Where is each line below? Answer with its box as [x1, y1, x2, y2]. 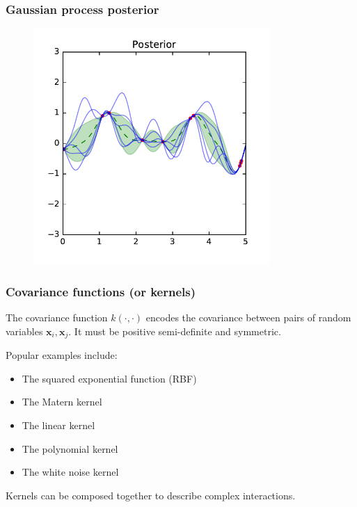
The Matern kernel [22, 394, 102, 409]
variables [6, 323, 43, 338]
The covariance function [6, 310, 108, 325]
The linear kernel [22, 418, 95, 433]
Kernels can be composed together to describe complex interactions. [6, 488, 296, 502]
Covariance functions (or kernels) [6, 282, 196, 300]
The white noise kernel [22, 465, 119, 479]
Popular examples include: [6, 348, 118, 362]
